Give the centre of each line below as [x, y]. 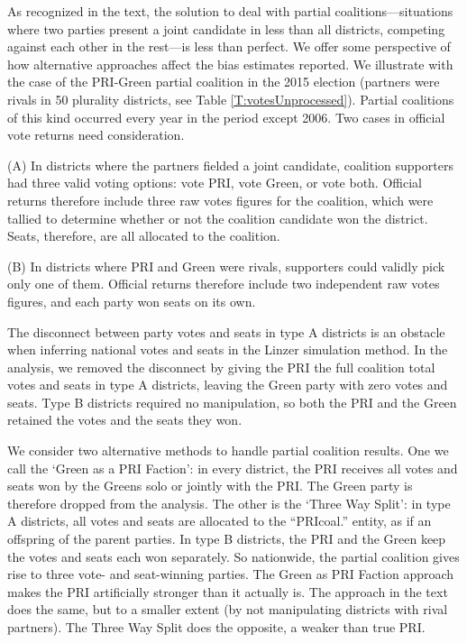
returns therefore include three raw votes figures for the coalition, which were [220, 200]
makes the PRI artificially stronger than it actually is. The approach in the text [228, 591]
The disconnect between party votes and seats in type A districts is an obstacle [226, 331]
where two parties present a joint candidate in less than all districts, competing [226, 28]
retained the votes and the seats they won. [125, 420]
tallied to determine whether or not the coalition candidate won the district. [218, 218]
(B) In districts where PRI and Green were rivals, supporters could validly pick [226, 266]
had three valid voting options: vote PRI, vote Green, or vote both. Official [215, 183]
